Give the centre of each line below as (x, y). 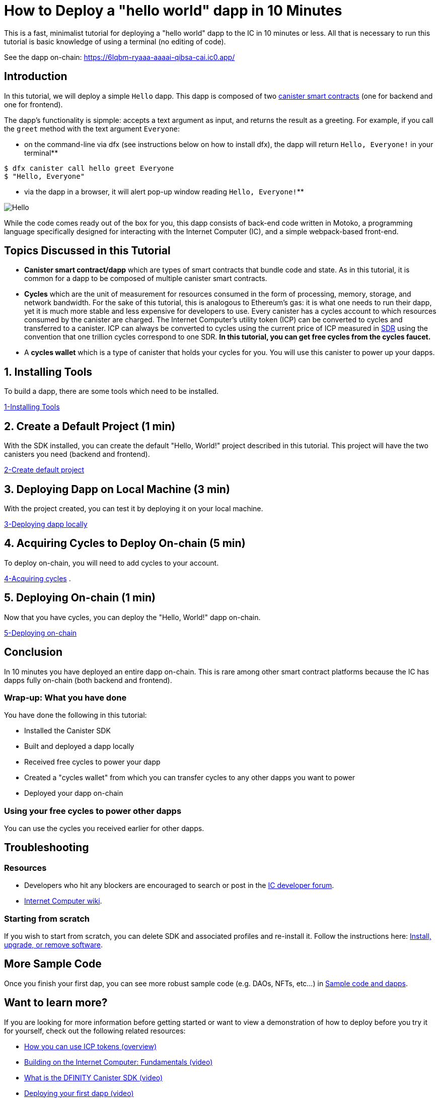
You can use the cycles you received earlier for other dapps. (104, 828)
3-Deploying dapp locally (46, 524)
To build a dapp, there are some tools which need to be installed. (112, 391)
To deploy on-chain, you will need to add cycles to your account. (112, 563)
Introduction (36, 77)
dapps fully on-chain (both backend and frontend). (88, 680)
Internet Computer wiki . (63, 901)
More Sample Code (53, 964)
